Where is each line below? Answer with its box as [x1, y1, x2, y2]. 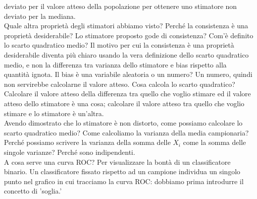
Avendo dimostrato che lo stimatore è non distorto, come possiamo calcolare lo [4, 118, 243, 128]
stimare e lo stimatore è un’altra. [4, 108, 104, 118]
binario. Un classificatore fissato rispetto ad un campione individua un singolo [4, 166, 241, 177]
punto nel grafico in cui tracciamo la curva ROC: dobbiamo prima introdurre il [4, 176, 244, 186]
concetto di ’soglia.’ [4, 186, 62, 196]
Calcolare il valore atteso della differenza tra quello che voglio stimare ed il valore [4, 88, 251, 99]
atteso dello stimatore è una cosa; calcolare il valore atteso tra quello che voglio [4, 98, 245, 108]
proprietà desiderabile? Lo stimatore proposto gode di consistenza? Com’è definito [4, 30, 254, 40]
